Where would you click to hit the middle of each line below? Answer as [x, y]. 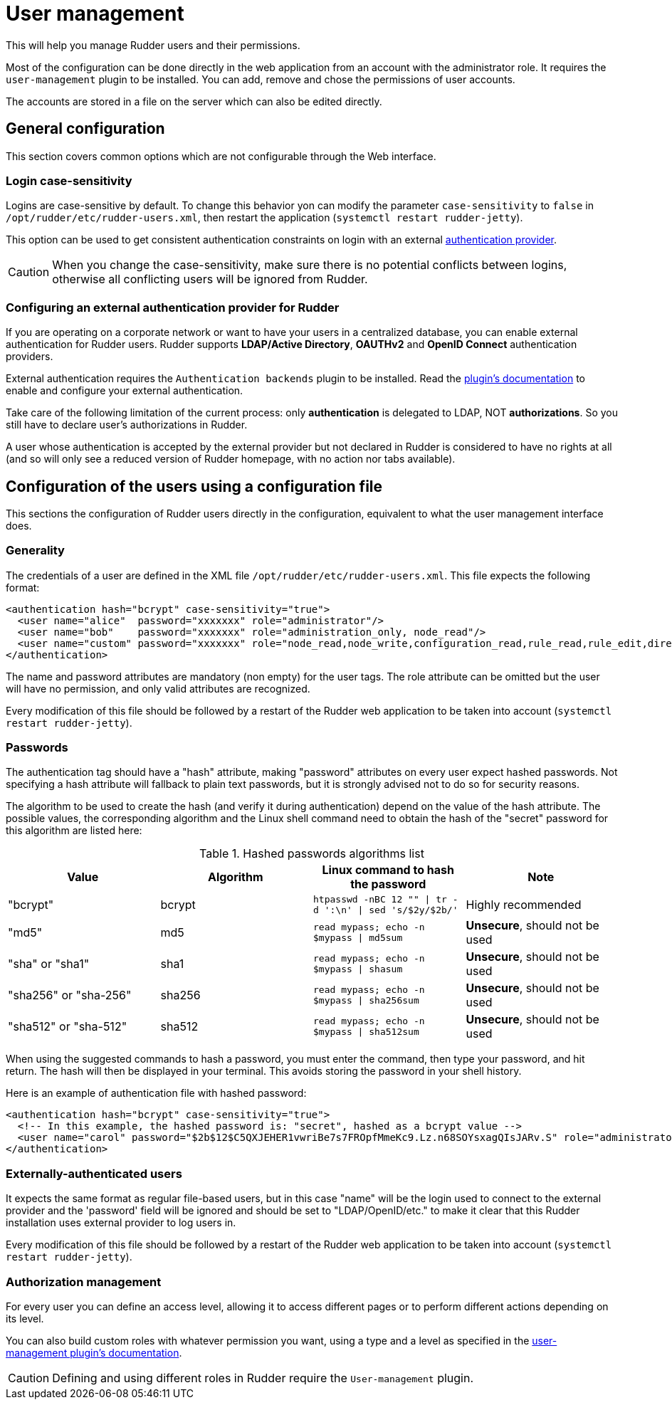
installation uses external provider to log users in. [121, 1223]
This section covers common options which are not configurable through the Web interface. [221, 156]
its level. [25, 1318]
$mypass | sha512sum [366, 1032]
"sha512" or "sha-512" [68, 1027]
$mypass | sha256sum [366, 1001]
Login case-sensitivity [69, 180]
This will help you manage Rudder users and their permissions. [153, 45]
